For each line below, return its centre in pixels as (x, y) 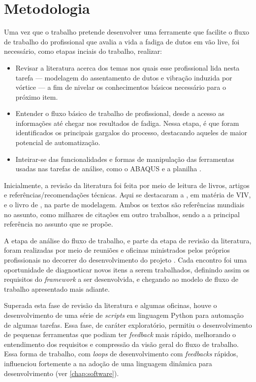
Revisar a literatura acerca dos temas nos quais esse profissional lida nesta (128, 67)
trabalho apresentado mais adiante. (57, 288)
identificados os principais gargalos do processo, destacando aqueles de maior (131, 133)
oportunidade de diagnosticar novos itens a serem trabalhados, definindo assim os (127, 269)
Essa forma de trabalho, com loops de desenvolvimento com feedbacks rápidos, (121, 354)
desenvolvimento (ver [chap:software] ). (62, 373)
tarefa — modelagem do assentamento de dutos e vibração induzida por (124, 77)
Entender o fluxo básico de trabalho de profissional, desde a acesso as (120, 113)
